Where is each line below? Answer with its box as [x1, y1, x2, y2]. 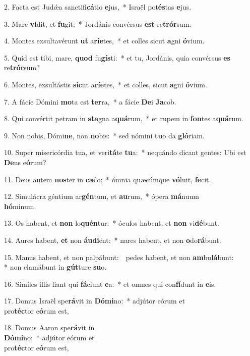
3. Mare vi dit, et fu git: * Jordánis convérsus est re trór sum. [4, 18, 192, 29]
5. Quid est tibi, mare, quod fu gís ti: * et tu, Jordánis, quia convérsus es [4, 52, 230, 63]
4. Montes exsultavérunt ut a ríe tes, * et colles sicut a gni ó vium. [4, 35, 205, 46]
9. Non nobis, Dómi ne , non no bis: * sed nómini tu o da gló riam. [4, 130, 205, 140]
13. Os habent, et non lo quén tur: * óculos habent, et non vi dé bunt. [4, 218, 219, 228]
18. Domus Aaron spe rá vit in [4, 322, 95, 333]
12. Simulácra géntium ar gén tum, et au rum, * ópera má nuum [4, 191, 199, 201]
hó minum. [4, 200, 36, 211]
